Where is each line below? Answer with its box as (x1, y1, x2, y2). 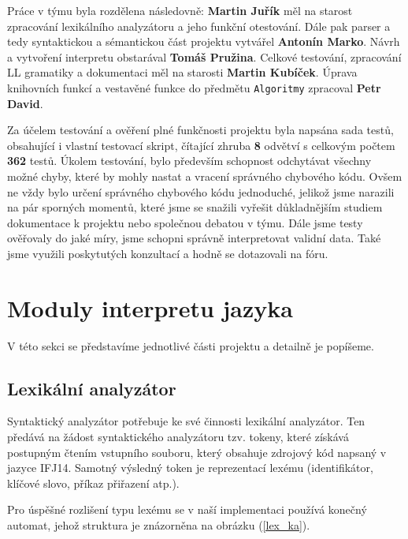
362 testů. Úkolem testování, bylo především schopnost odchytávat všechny (7, 152, 372, 169)
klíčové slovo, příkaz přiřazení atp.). (7, 474, 180, 491)
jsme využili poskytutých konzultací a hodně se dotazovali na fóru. (7, 245, 328, 261)
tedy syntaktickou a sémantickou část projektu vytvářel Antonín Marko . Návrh (7, 33, 400, 50)
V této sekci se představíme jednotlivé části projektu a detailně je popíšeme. (7, 337, 374, 354)
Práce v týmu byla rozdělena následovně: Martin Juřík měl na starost (7, 2, 353, 18)
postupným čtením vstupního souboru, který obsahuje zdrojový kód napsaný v (7, 444, 387, 460)
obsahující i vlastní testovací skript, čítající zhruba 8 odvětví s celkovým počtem (7, 137, 395, 153)
